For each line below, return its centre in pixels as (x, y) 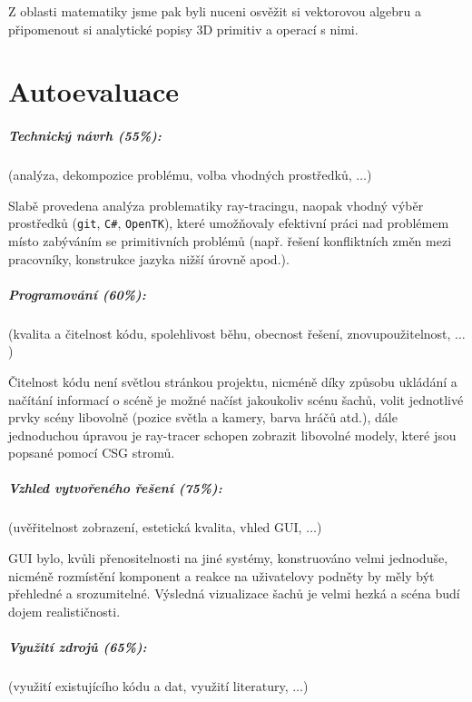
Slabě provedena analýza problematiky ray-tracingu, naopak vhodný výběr (216, 205)
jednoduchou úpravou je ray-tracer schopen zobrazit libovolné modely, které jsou (232, 435)
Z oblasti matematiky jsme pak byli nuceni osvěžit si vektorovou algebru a (215, 11)
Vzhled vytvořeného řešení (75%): (115, 488)
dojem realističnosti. (64, 611)
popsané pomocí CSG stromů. (92, 453)
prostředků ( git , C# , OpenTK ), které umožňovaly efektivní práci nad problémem (229, 223)
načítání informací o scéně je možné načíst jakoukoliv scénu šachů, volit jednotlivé (236, 399)
